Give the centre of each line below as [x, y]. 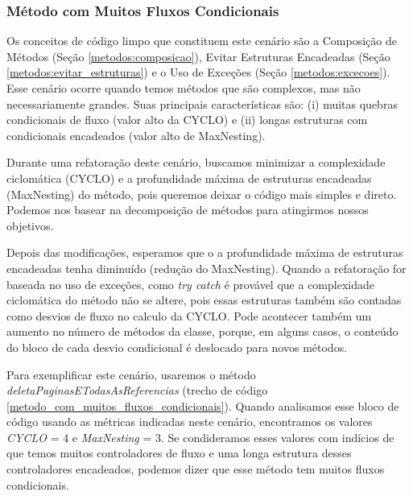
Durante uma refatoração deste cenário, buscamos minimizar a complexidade [196, 162]
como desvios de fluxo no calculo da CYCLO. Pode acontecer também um [189, 315]
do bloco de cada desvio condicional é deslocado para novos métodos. [177, 347]
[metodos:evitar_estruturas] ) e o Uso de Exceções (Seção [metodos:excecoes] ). [198, 72]
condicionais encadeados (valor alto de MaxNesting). [136, 135]
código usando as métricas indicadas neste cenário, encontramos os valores [190, 422]
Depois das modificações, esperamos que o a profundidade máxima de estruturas [205, 252]
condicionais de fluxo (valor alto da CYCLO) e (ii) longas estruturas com [187, 120]
